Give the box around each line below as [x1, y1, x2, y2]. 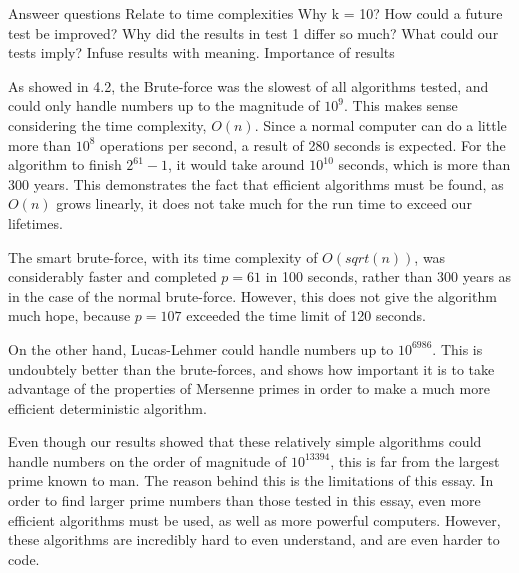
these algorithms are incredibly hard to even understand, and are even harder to [8, 529, 500, 550]
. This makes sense [344, 95, 458, 116]
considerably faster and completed [8, 266, 217, 287]
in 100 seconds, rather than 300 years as [265, 266, 512, 287]
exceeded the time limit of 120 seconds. [186, 305, 426, 326]
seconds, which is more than [338, 154, 511, 175]
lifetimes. [8, 212, 63, 233]
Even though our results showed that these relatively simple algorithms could [8, 431, 482, 452]
